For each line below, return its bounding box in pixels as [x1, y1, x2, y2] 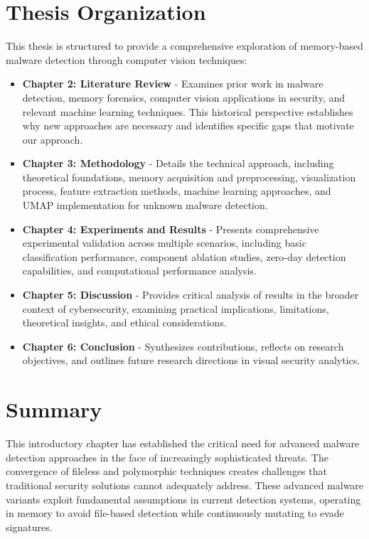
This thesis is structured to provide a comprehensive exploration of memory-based [6, 38, 363, 53]
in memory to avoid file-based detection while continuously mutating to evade [6, 506, 344, 521]
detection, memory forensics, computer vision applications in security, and [22, 90, 346, 105]
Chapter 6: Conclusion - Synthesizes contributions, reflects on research [22, 338, 344, 353]
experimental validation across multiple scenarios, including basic [22, 235, 306, 250]
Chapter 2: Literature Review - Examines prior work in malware [22, 76, 323, 91]
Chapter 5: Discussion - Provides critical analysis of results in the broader [22, 287, 359, 302]
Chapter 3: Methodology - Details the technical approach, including [22, 156, 334, 171]
